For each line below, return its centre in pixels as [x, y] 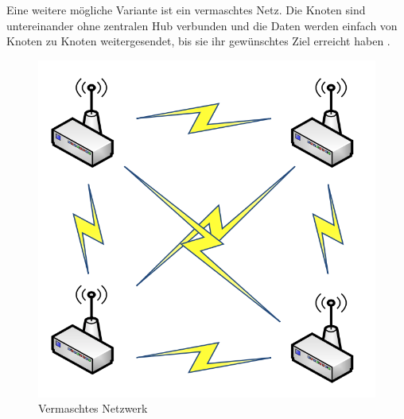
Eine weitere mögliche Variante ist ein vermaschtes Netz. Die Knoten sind [186, 10]
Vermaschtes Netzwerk [93, 408]
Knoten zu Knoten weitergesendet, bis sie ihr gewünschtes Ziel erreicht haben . [198, 41]
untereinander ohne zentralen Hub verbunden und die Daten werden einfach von [202, 25]
